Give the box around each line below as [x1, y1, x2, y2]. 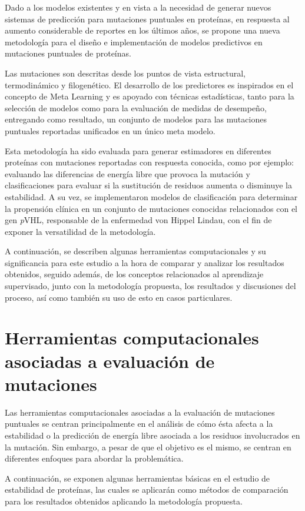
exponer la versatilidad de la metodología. [5, 225, 156, 237]
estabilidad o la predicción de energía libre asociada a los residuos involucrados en [5, 429, 300, 441]
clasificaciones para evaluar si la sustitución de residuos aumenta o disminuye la [5, 179, 292, 191]
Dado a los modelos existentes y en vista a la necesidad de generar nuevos [5, 1, 271, 13]
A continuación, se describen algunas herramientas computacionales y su [5, 245, 266, 257]
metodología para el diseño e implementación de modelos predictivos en [5, 35, 263, 48]
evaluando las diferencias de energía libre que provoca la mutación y [5, 167, 250, 180]
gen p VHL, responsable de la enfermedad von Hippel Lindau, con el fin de [5, 214, 272, 226]
